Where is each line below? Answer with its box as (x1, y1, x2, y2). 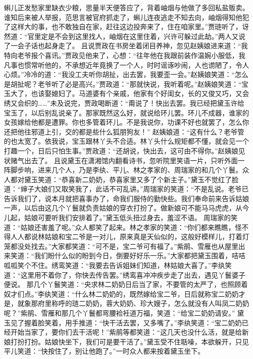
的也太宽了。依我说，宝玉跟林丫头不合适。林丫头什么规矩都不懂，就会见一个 (4, 136, 249, 146)
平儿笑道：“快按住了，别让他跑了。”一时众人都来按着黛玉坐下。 (4, 346, 205, 356)
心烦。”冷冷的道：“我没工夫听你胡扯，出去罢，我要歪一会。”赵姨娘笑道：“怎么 (4, 69, 249, 79)
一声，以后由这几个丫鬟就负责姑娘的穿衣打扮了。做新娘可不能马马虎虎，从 (4, 203, 242, 213)
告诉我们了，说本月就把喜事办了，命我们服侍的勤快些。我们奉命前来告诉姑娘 (4, 193, 249, 203)
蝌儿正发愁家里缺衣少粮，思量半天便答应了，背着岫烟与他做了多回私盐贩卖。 (4, 2, 249, 12)
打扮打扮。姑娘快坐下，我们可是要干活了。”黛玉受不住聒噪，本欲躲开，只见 (10, 336, 249, 346)
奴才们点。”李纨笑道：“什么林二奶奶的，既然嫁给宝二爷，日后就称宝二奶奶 (4, 288, 239, 299)
